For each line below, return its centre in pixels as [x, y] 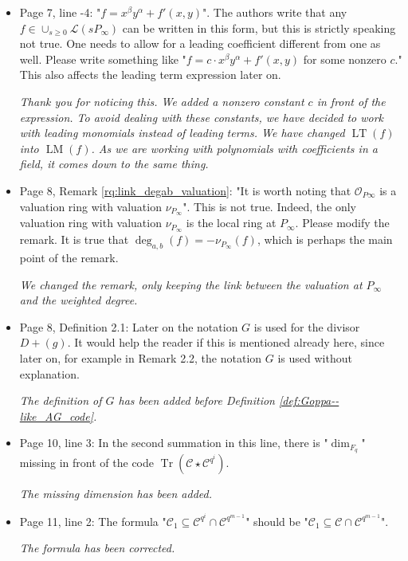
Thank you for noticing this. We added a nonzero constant [162, 101]
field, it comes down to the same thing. [114, 164]
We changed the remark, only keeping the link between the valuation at [191, 284]
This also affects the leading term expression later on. [150, 75]
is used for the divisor [307, 326]
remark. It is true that [74, 239]
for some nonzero [345, 59]
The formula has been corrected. [97, 548]
